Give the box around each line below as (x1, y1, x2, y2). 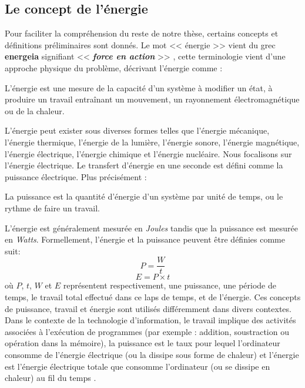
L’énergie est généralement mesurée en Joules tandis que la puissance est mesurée (5, 221, 299, 234)
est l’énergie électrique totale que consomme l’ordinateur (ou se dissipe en (5, 360, 270, 372)
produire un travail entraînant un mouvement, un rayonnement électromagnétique (5, 93, 300, 105)
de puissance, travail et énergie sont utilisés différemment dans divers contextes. (5, 302, 291, 314)
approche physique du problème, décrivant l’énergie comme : (5, 61, 223, 74)
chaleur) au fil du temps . (5, 372, 96, 384)
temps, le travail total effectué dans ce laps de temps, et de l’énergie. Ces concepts (5, 290, 301, 303)
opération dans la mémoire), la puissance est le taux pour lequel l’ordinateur (5, 337, 280, 349)
